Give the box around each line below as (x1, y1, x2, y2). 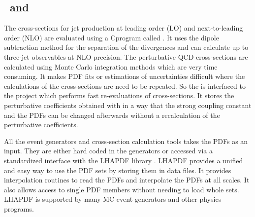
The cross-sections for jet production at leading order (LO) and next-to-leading (4, 23, 243, 33)
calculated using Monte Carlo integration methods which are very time (4, 61, 218, 72)
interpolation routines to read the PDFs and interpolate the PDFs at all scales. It (4, 175, 250, 185)
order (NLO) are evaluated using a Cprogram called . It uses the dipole (4, 32, 219, 42)
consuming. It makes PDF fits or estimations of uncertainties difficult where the (4, 71, 245, 81)
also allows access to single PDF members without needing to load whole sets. (4, 184, 239, 194)
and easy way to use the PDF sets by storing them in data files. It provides (4, 165, 231, 175)
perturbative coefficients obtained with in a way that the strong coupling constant (4, 100, 252, 110)
